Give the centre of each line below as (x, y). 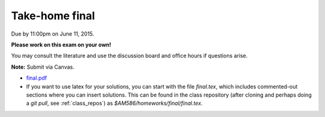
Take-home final (53, 16)
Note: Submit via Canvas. (43, 67)
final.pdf (37, 78)
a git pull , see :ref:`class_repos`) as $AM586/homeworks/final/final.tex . (114, 103)
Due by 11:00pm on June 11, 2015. (53, 34)
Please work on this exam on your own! (61, 45)
